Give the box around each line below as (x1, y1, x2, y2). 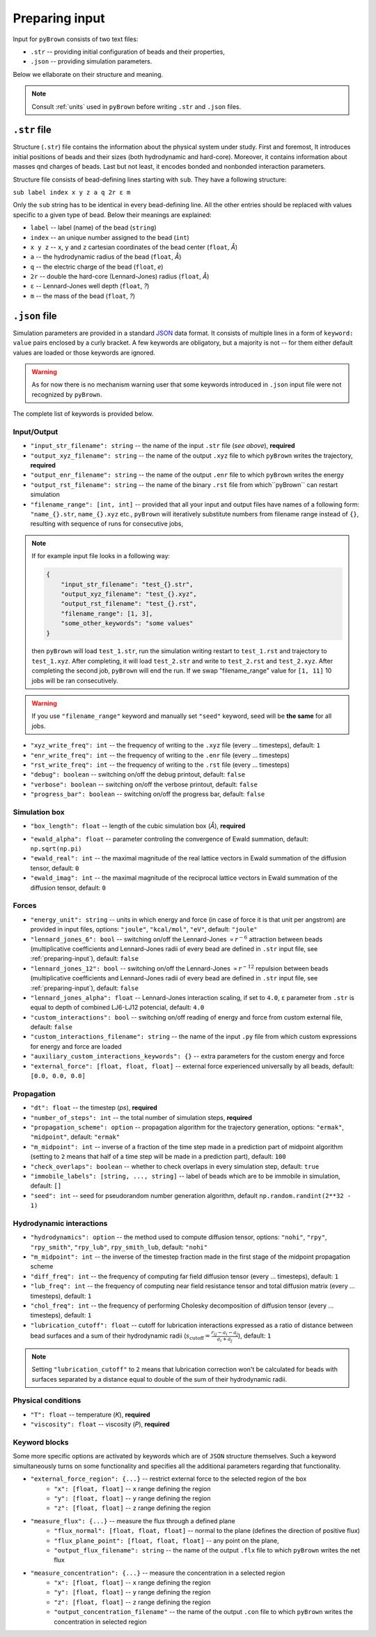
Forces (13, 901, 37, 911)
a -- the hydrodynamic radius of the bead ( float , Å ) (30, 253, 182, 261)
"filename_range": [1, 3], (61, 609, 153, 618)
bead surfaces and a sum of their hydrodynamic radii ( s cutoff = (30, 1331, 210, 1341)
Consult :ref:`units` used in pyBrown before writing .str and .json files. (31, 102, 242, 111)
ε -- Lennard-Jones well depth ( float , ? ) (30, 282, 150, 290)
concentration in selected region (54, 1617, 148, 1626)
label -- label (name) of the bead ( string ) (30, 223, 157, 232)
